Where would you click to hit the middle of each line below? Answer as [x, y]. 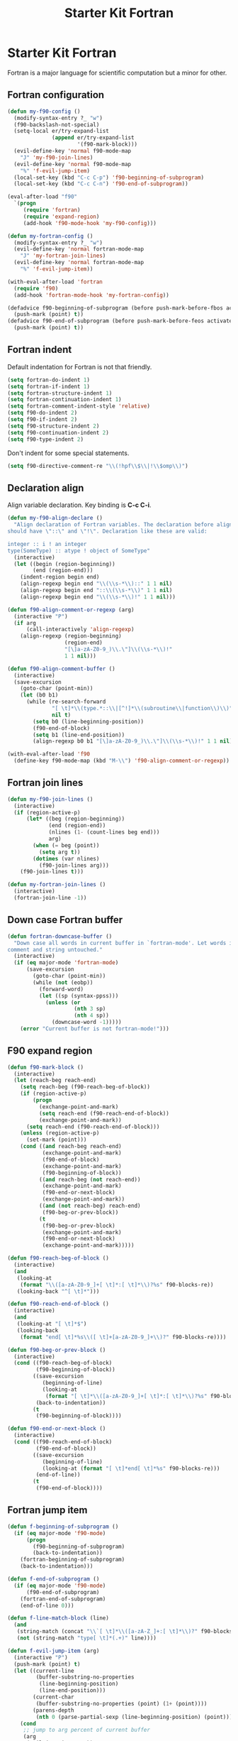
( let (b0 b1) [39, 695]
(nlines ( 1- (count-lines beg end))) [104, 832]
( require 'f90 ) [36, 288]
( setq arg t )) [59, 852]
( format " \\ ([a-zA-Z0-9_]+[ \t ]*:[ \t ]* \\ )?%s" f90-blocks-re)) [117, 1284]
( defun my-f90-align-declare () [55, 518]
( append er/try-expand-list [93, 138]
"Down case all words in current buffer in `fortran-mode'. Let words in [125, 943]
